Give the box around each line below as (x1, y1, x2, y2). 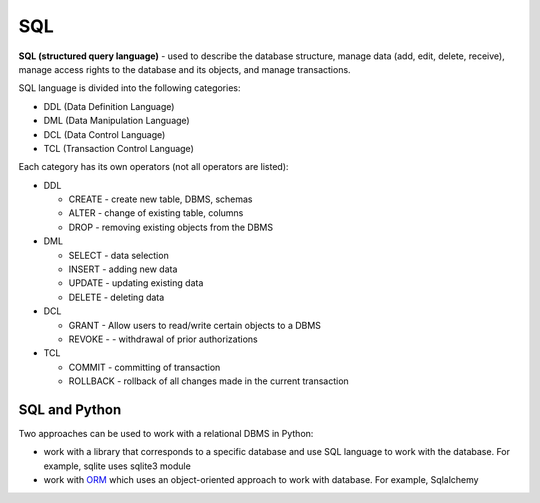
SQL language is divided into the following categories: (18, 82, 241, 94)
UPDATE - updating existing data (68, 277, 204, 289)
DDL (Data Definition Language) (43, 100, 175, 112)
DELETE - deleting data (68, 291, 165, 303)
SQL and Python (18, 401, 122, 418)
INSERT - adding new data (68, 263, 178, 275)
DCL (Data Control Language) (43, 128, 166, 140)
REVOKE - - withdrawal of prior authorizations (68, 333, 259, 345)
